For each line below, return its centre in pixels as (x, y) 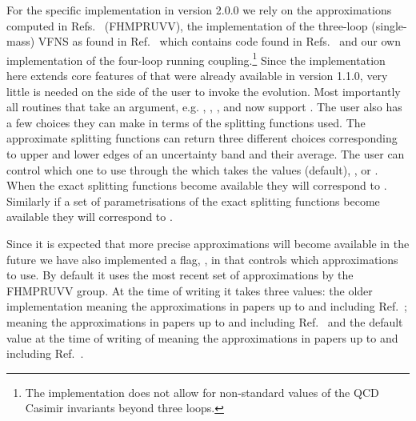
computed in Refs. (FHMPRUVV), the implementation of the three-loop (187, 25)
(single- (389, 25)
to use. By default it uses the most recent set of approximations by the (180, 275)
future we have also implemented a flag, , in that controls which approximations (202, 259)
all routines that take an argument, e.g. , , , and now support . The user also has (204, 107)
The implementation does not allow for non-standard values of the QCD (202, 392)
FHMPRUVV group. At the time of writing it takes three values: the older (190, 290)
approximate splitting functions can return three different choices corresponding (202, 138)
